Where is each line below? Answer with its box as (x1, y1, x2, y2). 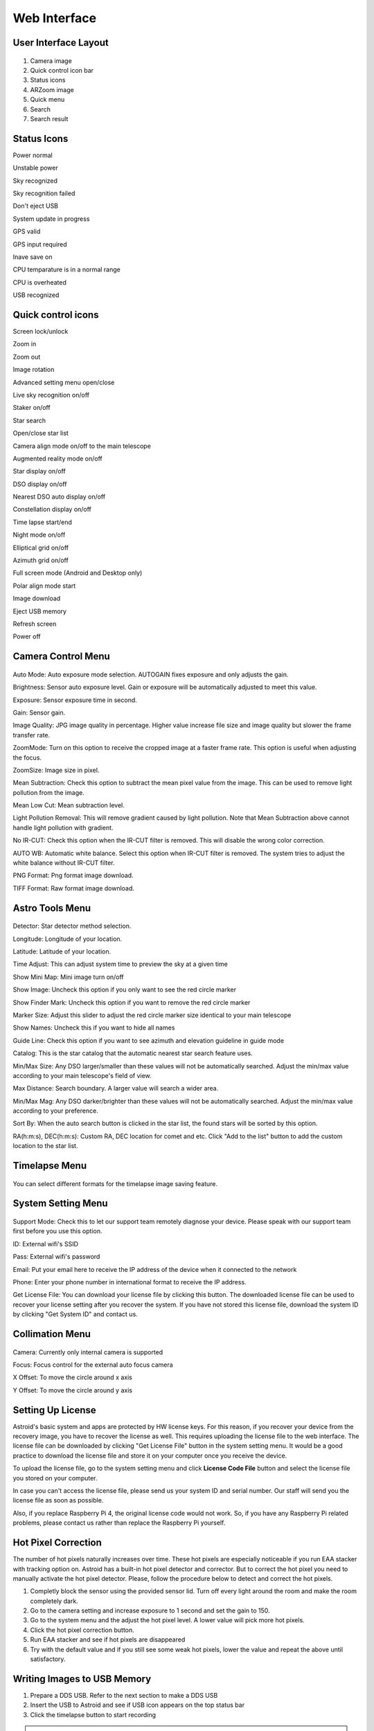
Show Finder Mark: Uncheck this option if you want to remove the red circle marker (12, 998, 251, 1007)
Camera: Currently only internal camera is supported (12, 1347, 163, 1356)
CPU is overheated (12, 278, 67, 287)
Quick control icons (12, 309, 99, 321)
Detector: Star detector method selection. (12, 922, 132, 931)
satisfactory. (30, 1655, 66, 1663)
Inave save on (12, 253, 53, 261)
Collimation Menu (12, 1328, 91, 1340)
